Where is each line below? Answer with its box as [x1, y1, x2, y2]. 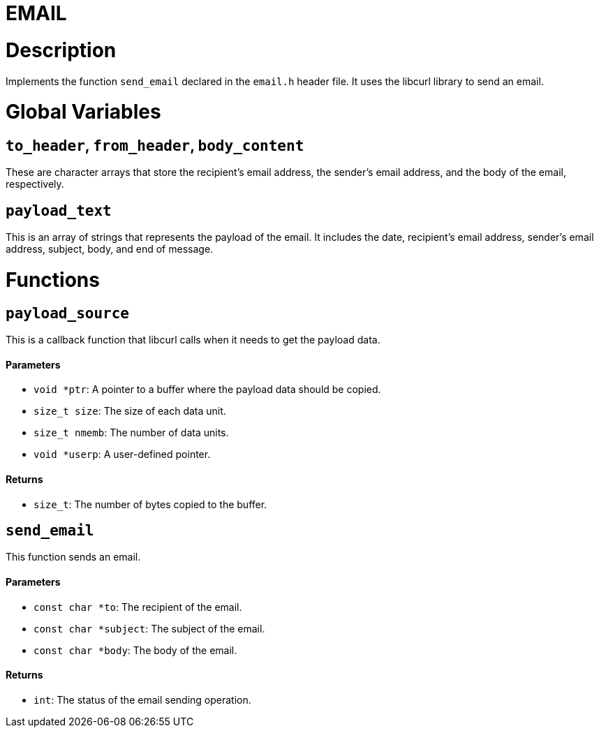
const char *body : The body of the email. [34, 644, 237, 656]
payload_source [6, 304, 130, 322]
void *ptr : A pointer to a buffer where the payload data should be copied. [34, 383, 381, 396]
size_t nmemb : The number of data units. [34, 427, 229, 439]
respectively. [6, 178, 64, 191]
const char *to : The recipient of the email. [34, 600, 242, 613]
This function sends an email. [6, 551, 141, 563]
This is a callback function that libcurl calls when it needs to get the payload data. [6, 334, 380, 346]
